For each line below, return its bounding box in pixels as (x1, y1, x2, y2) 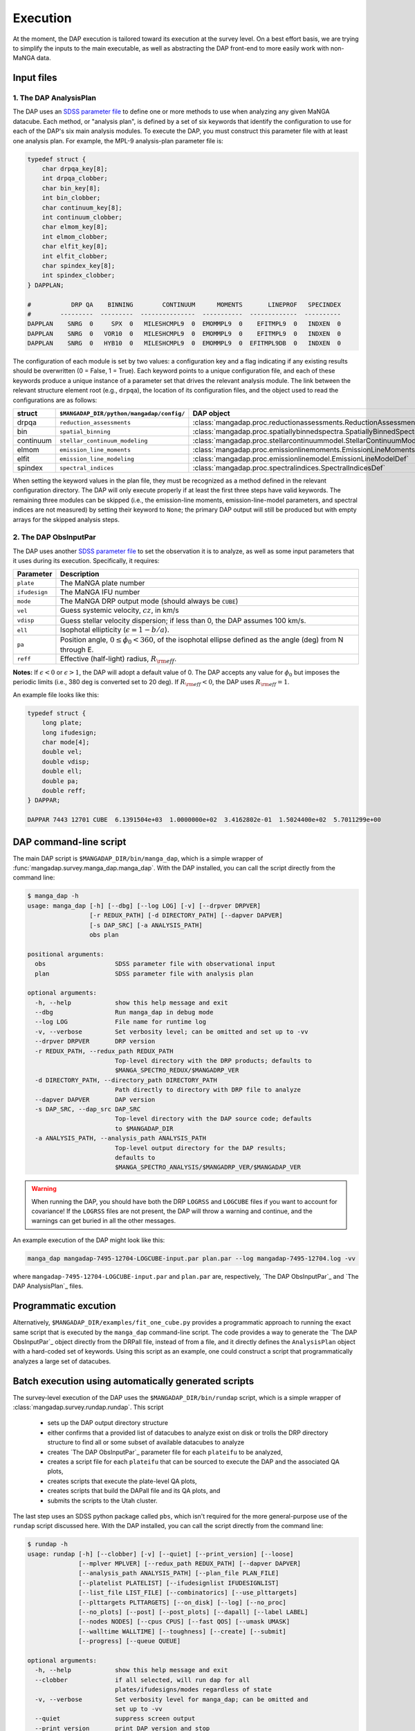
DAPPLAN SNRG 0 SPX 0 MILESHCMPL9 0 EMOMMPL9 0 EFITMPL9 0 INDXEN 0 (27, 320, 342, 328)
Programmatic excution (12, 1300, 117, 1312)
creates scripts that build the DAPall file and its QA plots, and (47, 1487, 221, 1495)
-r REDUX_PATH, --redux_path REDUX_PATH (35, 1047, 174, 1055)
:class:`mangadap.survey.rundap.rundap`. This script (12, 1403, 164, 1411)
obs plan (89, 931, 119, 938)
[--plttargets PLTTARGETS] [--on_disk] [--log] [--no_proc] (78, 1598, 287, 1606)
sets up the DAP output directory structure (47, 1419, 169, 1427)
